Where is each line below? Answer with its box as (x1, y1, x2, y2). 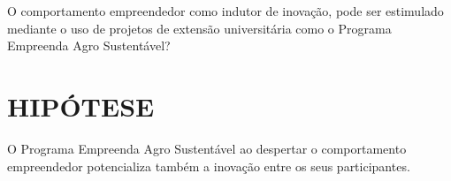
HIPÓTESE (7, 87, 155, 124)
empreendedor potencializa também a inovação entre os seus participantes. (7, 156, 410, 175)
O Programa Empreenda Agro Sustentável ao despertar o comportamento (7, 139, 407, 157)
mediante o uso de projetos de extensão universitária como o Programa (7, 19, 392, 37)
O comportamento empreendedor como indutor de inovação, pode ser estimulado (7, 2, 444, 19)
